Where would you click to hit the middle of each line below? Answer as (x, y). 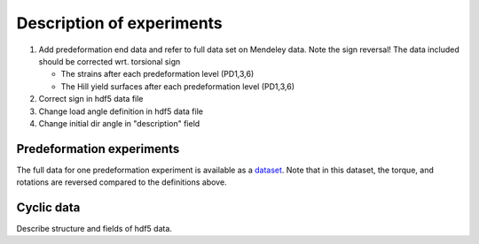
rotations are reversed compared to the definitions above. (122, 182)
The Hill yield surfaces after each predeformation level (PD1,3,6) (177, 86)
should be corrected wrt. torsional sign (110, 61)
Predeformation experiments (98, 149)
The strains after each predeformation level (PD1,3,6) (157, 74)
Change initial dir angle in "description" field (119, 123)
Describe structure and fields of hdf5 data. (94, 229)
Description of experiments (120, 23)
